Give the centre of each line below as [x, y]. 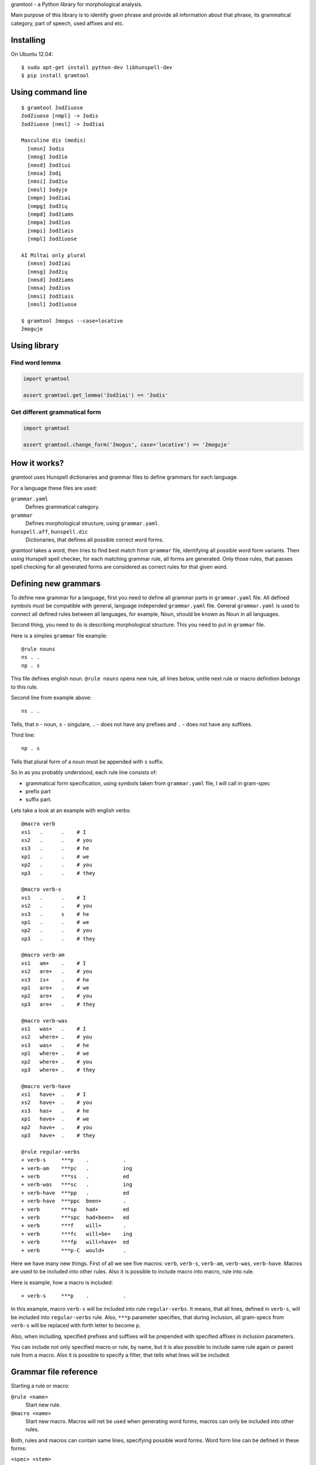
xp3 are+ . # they [59, 1004]
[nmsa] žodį [44, 173]
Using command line [49, 92]
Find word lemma [36, 363]
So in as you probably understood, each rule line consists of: [84, 772]
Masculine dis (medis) [54, 140]
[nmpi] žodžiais [51, 231]
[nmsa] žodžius [49, 288]
